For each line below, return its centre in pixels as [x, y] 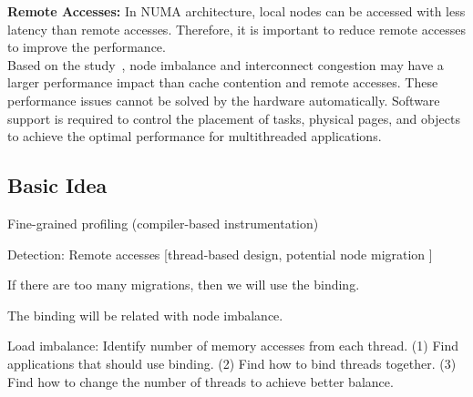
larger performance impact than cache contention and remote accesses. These [223, 82]
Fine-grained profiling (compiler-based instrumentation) [163, 223]
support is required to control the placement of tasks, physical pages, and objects [234, 118]
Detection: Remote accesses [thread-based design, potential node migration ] [220, 254]
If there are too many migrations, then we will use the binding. [184, 285]
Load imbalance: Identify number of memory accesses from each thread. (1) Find [233, 346]
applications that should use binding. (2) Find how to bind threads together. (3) [232, 363]
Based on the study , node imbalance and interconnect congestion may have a [226, 64]
